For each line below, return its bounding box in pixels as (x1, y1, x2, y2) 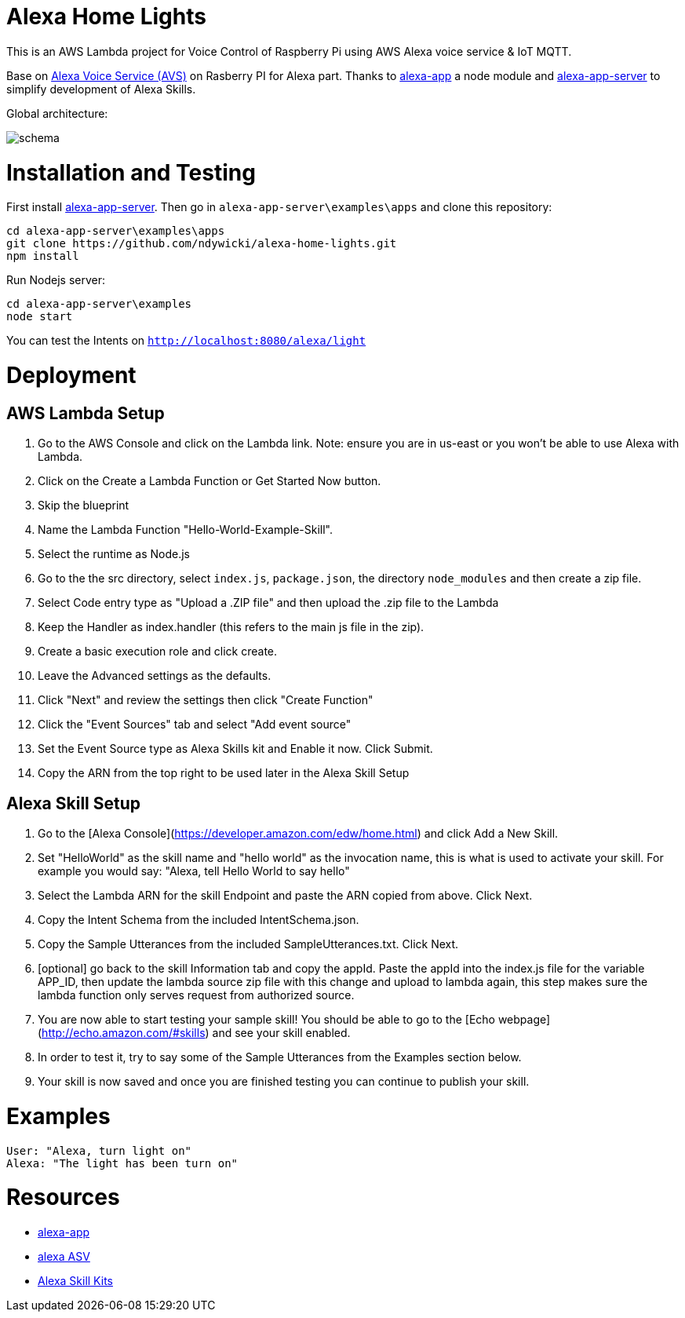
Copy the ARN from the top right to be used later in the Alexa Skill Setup (38, 766, 410, 780)
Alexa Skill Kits (38, 1274, 113, 1288)
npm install (6, 250, 79, 263)
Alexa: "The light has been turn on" (6, 1156, 239, 1170)
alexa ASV (38, 1250, 90, 1264)
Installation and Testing (6, 159, 256, 186)
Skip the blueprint (38, 498, 129, 513)
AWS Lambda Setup (6, 403, 165, 423)
